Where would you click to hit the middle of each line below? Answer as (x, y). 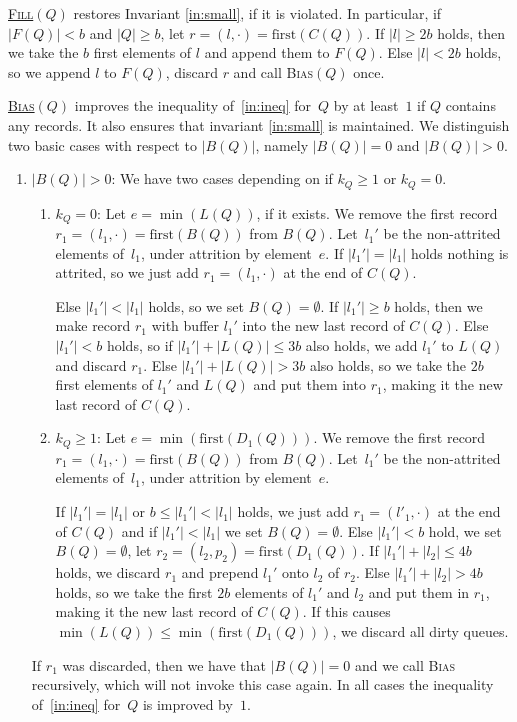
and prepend (220, 572)
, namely (282, 144)
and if (139, 530)
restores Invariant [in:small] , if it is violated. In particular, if (257, 13)
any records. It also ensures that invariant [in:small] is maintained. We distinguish (259, 124)
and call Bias (273, 71)
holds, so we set (196, 305)
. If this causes (346, 611)
